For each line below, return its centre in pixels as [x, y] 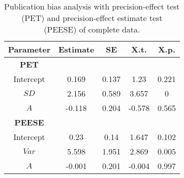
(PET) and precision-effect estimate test [92, 18]
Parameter [29, 49]
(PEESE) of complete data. [92, 29]
